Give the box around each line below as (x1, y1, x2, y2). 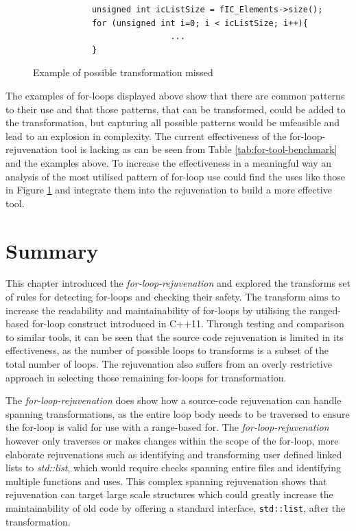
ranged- (309, 303, 341, 317)
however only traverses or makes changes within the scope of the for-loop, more (5, 433, 339, 447)
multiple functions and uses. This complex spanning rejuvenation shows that (5, 473, 327, 488)
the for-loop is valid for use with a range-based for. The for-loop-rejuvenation (5, 420, 329, 434)
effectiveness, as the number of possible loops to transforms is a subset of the (5, 343, 329, 357)
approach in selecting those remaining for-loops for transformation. (5, 370, 287, 384)
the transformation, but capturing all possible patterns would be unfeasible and (5, 115, 340, 130)
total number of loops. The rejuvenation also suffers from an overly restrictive (5, 357, 332, 370)
